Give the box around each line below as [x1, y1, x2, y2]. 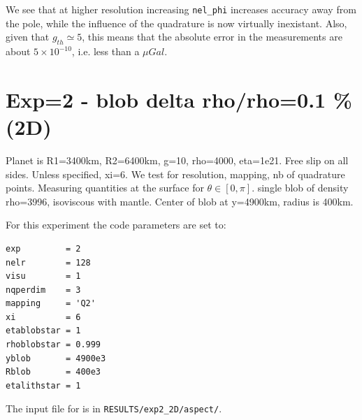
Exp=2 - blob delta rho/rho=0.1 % [6, 85, 352, 113]
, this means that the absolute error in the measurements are [82, 29, 342, 44]
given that [6, 29, 50, 44]
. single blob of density [252, 180, 349, 195]
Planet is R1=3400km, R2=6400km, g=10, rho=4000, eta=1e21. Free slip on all [6, 152, 349, 167]
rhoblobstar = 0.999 [6, 340, 101, 350]
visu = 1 [6, 271, 81, 282]
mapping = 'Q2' [6, 298, 96, 309]
